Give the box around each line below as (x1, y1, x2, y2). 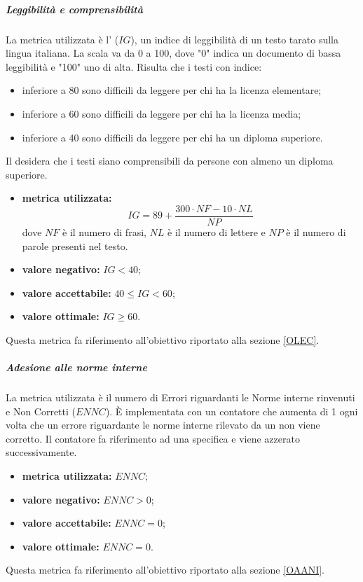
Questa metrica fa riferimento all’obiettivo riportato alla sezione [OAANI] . (6, 562, 324, 577)
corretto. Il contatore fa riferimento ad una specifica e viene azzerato (6, 431, 300, 445)
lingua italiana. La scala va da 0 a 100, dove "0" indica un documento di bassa (6, 46, 341, 60)
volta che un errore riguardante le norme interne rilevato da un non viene (6, 417, 320, 432)
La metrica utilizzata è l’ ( (6, 32, 119, 46)
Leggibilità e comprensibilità (6, 1, 143, 16)
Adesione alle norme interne (6, 360, 147, 375)
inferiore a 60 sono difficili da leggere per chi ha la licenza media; (22, 106, 301, 120)
